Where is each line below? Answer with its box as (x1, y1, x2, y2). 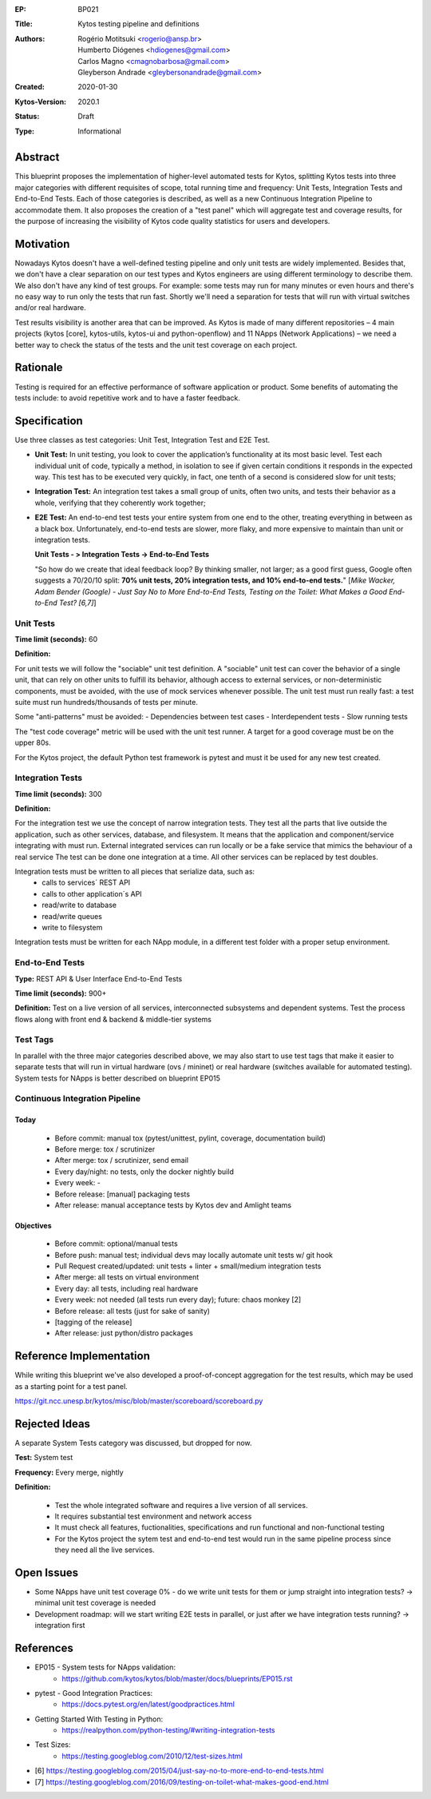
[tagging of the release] (54, 1317, 132, 1327)
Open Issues (14, 1566, 79, 1579)
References (14, 1642, 73, 1655)
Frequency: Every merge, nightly (14, 1467, 124, 1477)
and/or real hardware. (14, 303, 87, 312)
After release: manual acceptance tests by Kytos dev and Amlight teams (54, 1200, 291, 1210)
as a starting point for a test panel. (14, 1381, 128, 1391)
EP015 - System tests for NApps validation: (34, 1662, 176, 1672)
